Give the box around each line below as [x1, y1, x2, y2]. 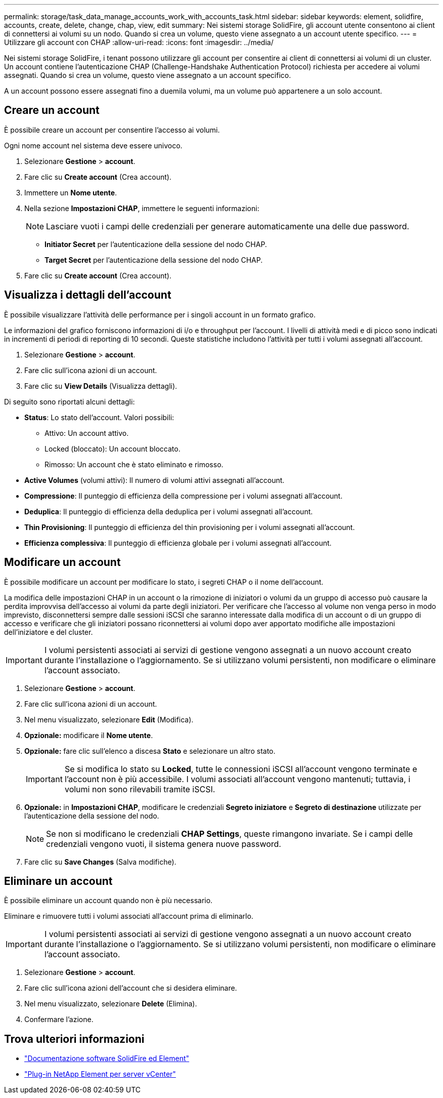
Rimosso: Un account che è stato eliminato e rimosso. [45, 460, 224, 469]
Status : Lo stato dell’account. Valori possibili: [24, 413, 174, 422]
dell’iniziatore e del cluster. [4, 627, 93, 636]
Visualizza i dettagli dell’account [4, 289, 171, 302]
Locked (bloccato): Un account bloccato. [45, 444, 181, 453]
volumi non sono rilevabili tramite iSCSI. [64, 784, 215, 794]
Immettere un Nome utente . [24, 188, 117, 197]
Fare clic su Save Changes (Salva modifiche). [24, 857, 176, 866]
